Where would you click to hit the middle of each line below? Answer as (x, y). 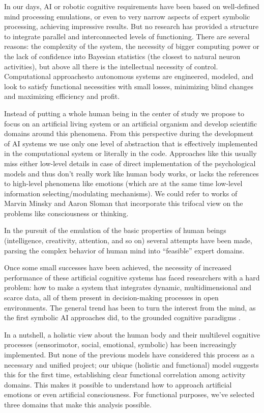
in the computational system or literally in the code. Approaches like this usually (130, 153)
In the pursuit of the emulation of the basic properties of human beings (115, 230)
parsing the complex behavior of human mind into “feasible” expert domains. (124, 250)
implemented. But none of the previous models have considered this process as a (129, 354)
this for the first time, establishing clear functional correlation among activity (125, 375)
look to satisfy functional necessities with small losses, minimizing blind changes (129, 86)
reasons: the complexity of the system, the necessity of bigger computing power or (132, 46)
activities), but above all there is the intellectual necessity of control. (111, 66)
